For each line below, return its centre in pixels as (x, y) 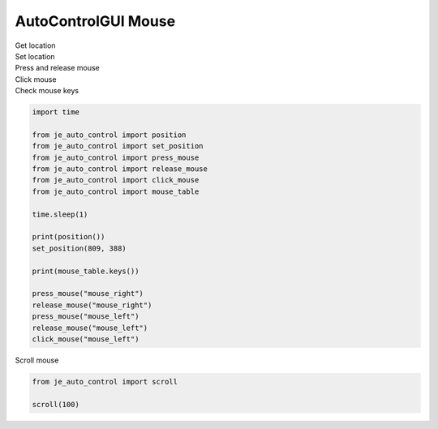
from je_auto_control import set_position (118, 146)
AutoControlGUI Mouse (95, 21)
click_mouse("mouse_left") (86, 339)
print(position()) (69, 237)
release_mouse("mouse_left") (90, 328)
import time (56, 112)
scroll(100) (56, 404)
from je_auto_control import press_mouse (116, 157)
